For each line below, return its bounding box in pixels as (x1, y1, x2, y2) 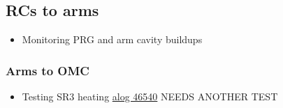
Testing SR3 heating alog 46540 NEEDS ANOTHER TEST (22, 89, 278, 104)
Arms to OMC (6, 61, 89, 79)
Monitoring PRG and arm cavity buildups (22, 32, 203, 47)
